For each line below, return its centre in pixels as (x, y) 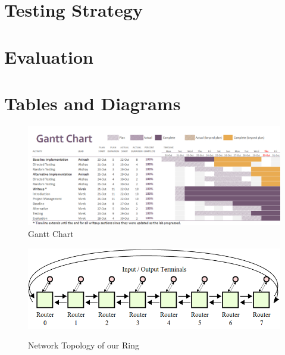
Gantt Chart (51, 233)
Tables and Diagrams (93, 103)
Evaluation (49, 56)
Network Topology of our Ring (84, 345)
